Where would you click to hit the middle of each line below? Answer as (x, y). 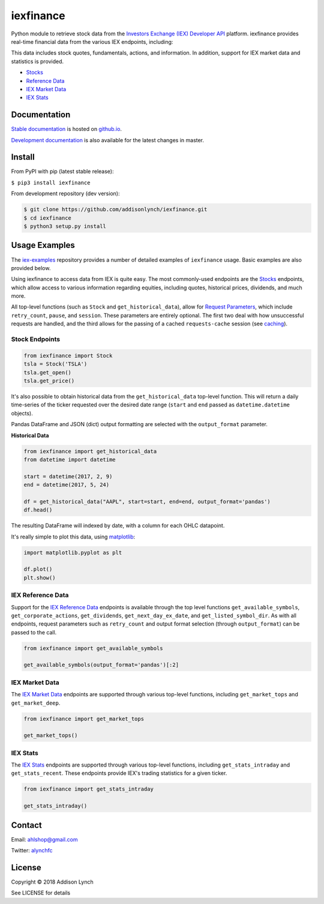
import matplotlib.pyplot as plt (73, 553)
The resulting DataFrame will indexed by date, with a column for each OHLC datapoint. (118, 526)
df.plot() (38, 569)
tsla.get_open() (48, 372)
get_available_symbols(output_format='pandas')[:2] (101, 665)
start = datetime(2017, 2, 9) (68, 476)
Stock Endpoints (35, 339)
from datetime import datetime (70, 460)
